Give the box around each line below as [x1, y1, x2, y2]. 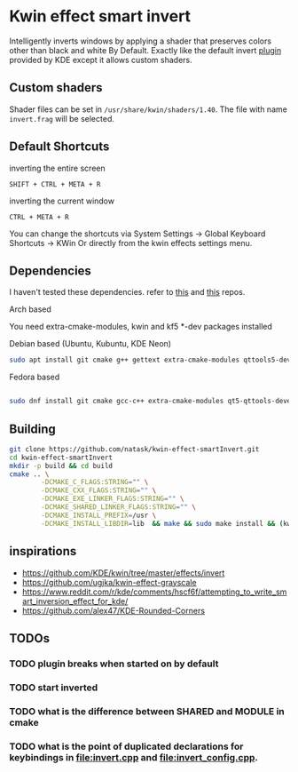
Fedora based [9, 371, 60, 383]
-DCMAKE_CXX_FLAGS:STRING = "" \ [41, 486, 157, 495]
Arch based [9, 304, 51, 314]
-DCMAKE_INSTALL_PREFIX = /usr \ [41, 511, 157, 520]
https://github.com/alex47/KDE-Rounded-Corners [21, 605, 206, 616]
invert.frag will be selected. [9, 113, 115, 123]
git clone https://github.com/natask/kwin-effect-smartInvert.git [9, 444, 260, 454]
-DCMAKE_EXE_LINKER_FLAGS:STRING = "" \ [41, 495, 184, 504]
